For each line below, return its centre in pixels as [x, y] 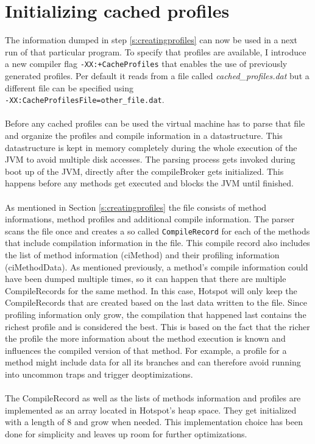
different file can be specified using [69, 87]
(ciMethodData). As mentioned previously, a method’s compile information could [157, 266]
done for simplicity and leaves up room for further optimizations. [126, 433]
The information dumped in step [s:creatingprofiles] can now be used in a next [151, 40]
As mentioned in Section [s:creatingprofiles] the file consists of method [136, 207]
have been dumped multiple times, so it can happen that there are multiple [146, 279]
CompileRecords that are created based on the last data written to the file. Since [156, 302]
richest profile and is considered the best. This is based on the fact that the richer [157, 326]
